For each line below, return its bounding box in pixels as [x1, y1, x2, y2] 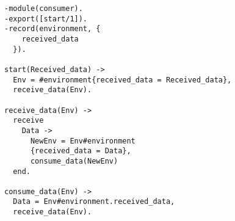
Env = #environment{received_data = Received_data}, [13, 75, 232, 84]
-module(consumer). [4, 4, 83, 13]
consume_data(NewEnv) [30, 156, 118, 165]
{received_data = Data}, [30, 147, 131, 156]
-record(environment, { [4, 24, 101, 34]
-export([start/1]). [4, 14, 88, 23]
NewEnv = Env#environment [30, 136, 136, 145]
